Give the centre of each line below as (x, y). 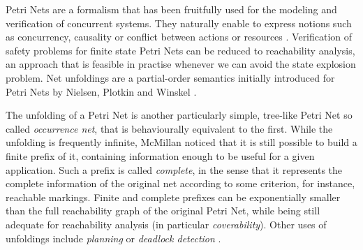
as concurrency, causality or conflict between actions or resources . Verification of (179, 37)
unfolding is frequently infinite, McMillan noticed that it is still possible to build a (181, 142)
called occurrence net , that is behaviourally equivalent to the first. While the (169, 128)
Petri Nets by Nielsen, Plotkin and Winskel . (101, 91)
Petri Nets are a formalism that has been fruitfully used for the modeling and (171, 9)
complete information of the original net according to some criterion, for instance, (180, 183)
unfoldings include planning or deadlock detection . (113, 238)
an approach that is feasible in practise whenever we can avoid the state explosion (181, 64)
